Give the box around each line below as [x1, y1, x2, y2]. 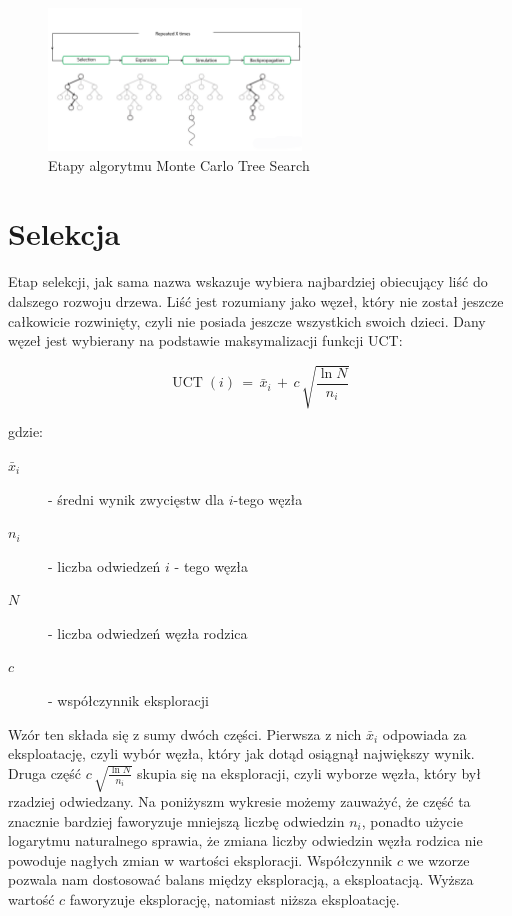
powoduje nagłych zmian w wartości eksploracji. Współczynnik [8, 849, 393, 870]
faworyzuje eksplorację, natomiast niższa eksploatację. [69, 889, 400, 910]
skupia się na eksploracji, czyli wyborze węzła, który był [137, 762, 481, 783]
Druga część [8, 762, 82, 783]
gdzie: [8, 421, 43, 442]
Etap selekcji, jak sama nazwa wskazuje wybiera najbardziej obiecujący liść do [8, 271, 488, 292]
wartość [8, 889, 55, 910]
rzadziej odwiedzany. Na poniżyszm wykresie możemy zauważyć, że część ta [8, 791, 471, 812]
